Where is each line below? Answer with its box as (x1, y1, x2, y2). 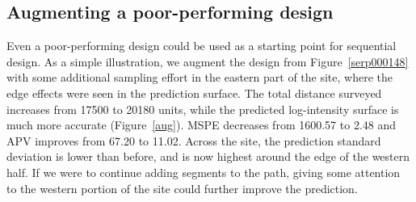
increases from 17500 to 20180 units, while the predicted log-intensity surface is (6, 100, 399, 117)
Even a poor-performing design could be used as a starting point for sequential (6, 37, 397, 54)
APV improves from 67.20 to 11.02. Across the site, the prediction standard (6, 132, 381, 149)
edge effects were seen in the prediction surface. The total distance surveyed (6, 84, 382, 101)
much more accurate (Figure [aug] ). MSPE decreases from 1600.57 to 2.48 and (6, 116, 396, 133)
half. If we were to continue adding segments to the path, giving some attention (6, 163, 401, 180)
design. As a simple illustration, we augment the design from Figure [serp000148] (6, 53, 409, 69)
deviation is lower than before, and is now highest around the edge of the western (6, 148, 410, 165)
